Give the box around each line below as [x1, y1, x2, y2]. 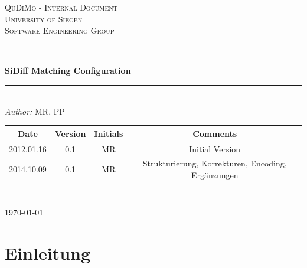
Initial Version [189, 142, 241, 155]
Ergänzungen [191, 168, 239, 181]
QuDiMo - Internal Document [5, 1, 118, 13]
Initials [94, 127, 123, 139]
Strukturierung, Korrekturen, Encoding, [142, 157, 287, 169]
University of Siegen [5, 12, 83, 25]
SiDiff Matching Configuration [5, 64, 131, 77]
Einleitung [5, 240, 91, 264]
